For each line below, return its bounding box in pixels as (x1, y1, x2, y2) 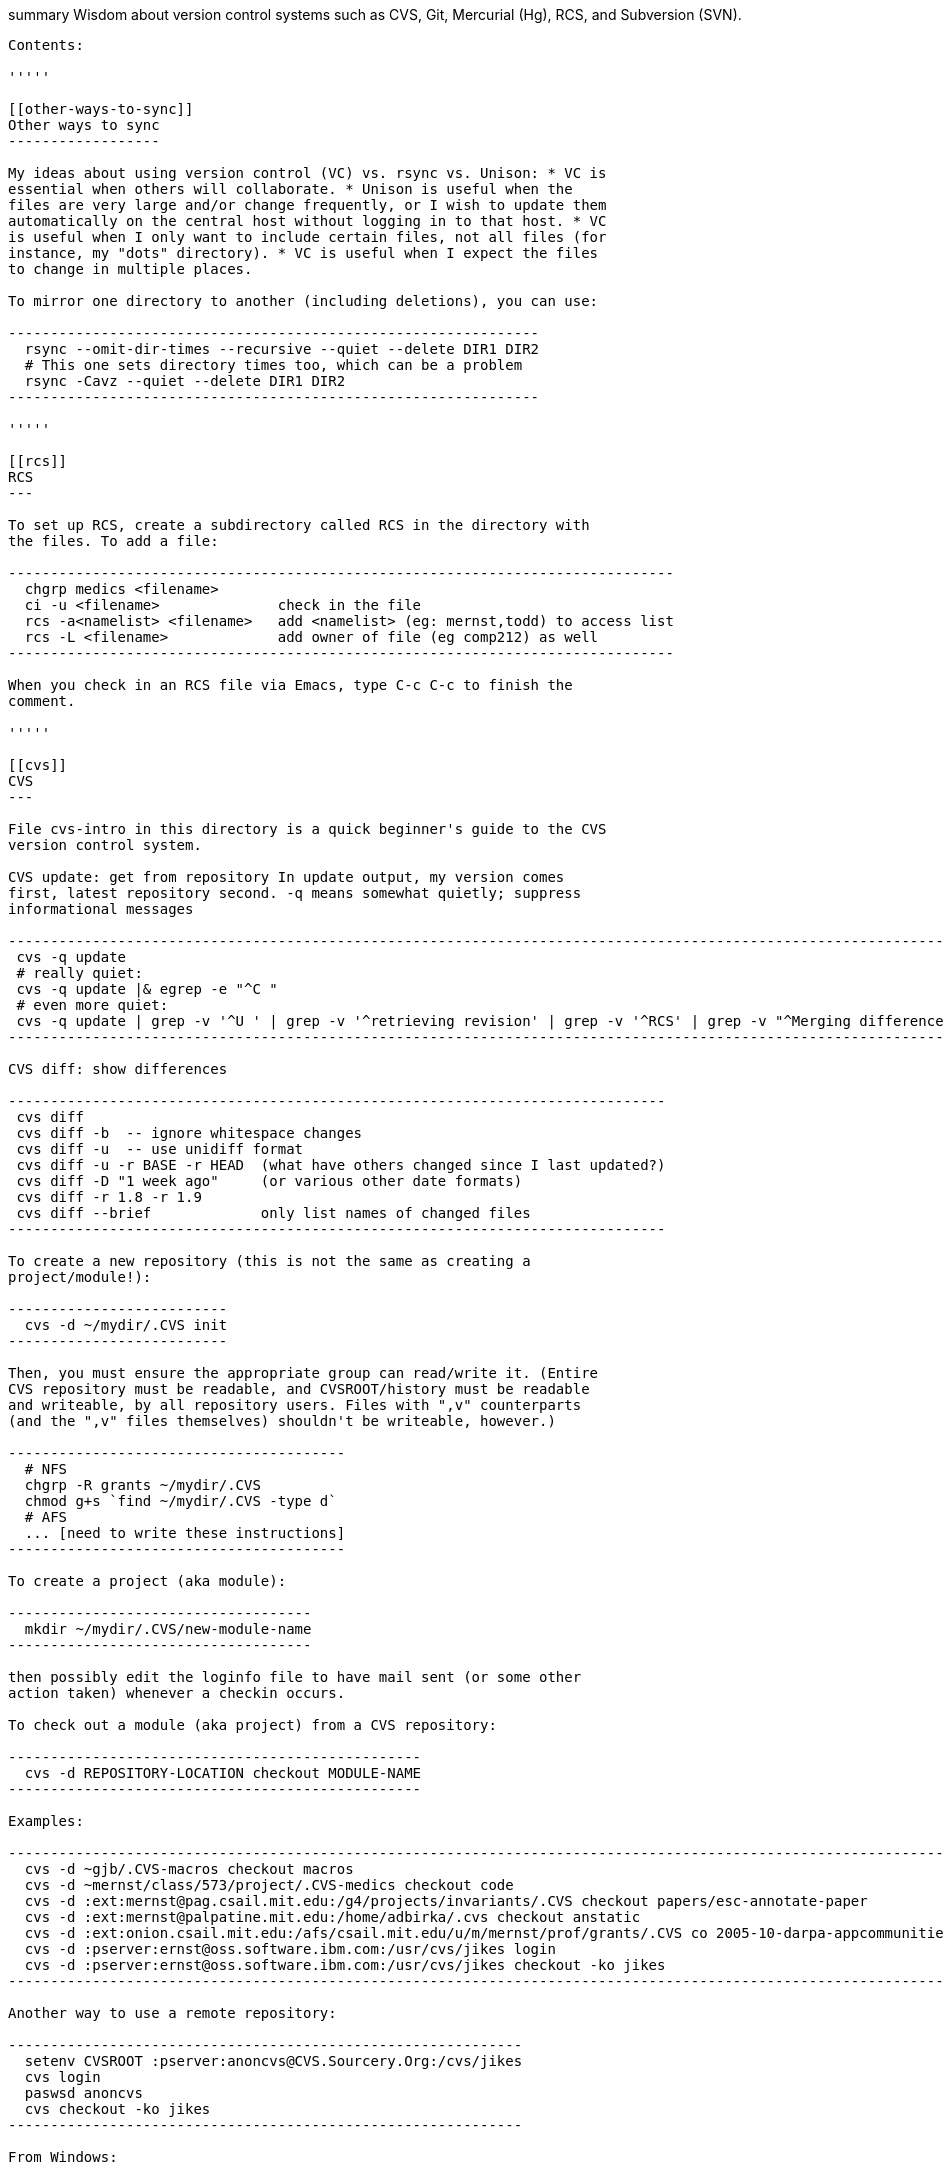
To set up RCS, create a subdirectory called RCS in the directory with (8, 517, 590, 533)
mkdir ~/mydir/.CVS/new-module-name (24, 1621, 312, 1637)
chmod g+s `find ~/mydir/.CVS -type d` (24, 1493, 337, 1509)
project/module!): (8, 1269, 152, 1285)
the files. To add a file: (8, 533, 219, 549)
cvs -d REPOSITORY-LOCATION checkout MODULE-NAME (24, 1765, 422, 1781)
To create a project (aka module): (8, 1573, 287, 1589)
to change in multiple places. (8, 261, 253, 277)
